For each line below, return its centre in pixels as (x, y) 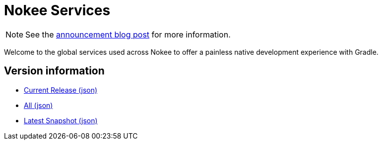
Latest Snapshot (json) (61, 120)
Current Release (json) (61, 90)
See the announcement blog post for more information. (128, 34)
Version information (54, 71)
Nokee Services (57, 10)
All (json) (38, 105)
